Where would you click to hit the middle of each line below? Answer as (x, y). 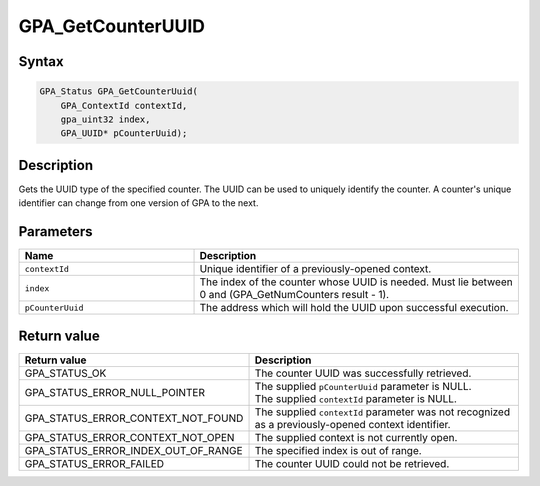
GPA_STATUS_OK (65, 373)
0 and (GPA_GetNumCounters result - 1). (294, 295)
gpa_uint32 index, (105, 119)
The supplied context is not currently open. (356, 437)
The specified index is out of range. (338, 450)
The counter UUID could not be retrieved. (352, 463)
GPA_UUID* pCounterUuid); (124, 133)
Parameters (55, 231)
